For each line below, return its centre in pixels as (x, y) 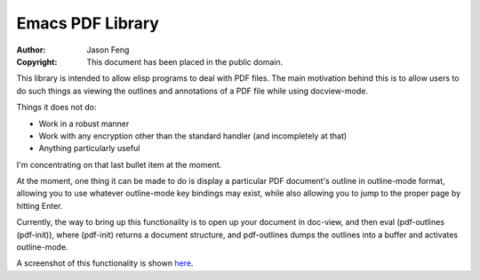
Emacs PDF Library (88, 23)
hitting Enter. (40, 205)
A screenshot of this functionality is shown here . (105, 263)
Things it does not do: (56, 108)
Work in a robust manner (84, 124)
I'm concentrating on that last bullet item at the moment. (119, 164)
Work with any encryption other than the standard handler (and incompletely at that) (193, 136)
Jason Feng (108, 50)
